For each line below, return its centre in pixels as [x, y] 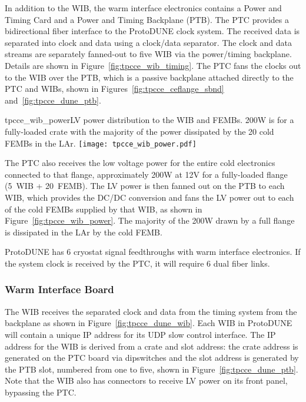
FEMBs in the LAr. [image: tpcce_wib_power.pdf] [101, 143]
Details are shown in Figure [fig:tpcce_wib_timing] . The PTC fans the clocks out [153, 65]
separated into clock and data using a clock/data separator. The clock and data [149, 42]
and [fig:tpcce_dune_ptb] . [53, 100]
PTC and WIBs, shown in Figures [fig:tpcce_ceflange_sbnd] [114, 89]
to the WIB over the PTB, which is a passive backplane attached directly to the [149, 77]
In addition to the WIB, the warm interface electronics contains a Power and [143, 8]
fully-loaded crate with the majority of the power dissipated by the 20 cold [139, 131]
